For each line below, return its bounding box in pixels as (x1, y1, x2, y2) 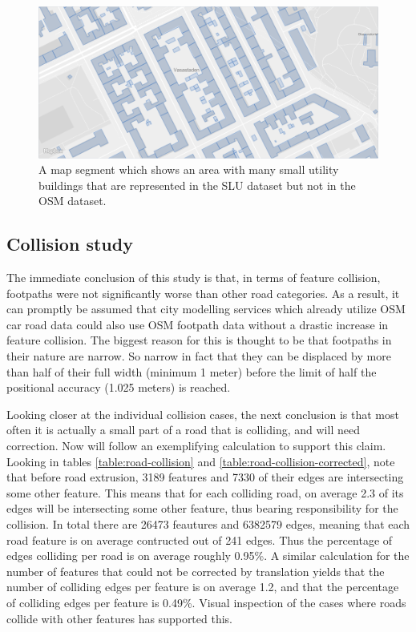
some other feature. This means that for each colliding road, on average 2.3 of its (6, 484, 404, 501)
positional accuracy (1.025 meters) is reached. (6, 379, 231, 396)
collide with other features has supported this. (6, 610, 233, 626)
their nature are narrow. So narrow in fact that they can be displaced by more (6, 348, 391, 364)
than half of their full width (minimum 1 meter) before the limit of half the (6, 363, 377, 380)
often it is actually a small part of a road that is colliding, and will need (6, 421, 360, 438)
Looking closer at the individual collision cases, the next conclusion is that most (6, 405, 399, 422)
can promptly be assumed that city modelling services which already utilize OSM (6, 300, 406, 317)
